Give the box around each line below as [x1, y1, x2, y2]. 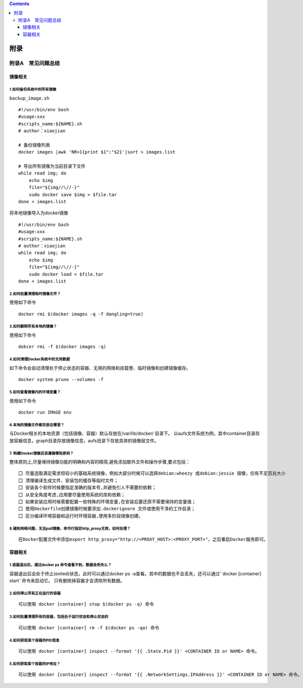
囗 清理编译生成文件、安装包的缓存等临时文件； [18, 478, 119, 483]
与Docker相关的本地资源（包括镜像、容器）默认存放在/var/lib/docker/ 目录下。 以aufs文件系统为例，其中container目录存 [9, 430, 260, 437]
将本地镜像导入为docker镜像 [9, 210, 68, 216]
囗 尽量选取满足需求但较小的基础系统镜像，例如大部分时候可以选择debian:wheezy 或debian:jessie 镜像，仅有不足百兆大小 [18, 471, 286, 476]
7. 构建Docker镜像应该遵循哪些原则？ [9, 450, 74, 456]
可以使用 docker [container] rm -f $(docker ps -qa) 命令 [18, 625, 160, 630]
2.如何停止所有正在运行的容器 [9, 590, 61, 596]
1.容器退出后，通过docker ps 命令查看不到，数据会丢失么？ [9, 562, 112, 567]
